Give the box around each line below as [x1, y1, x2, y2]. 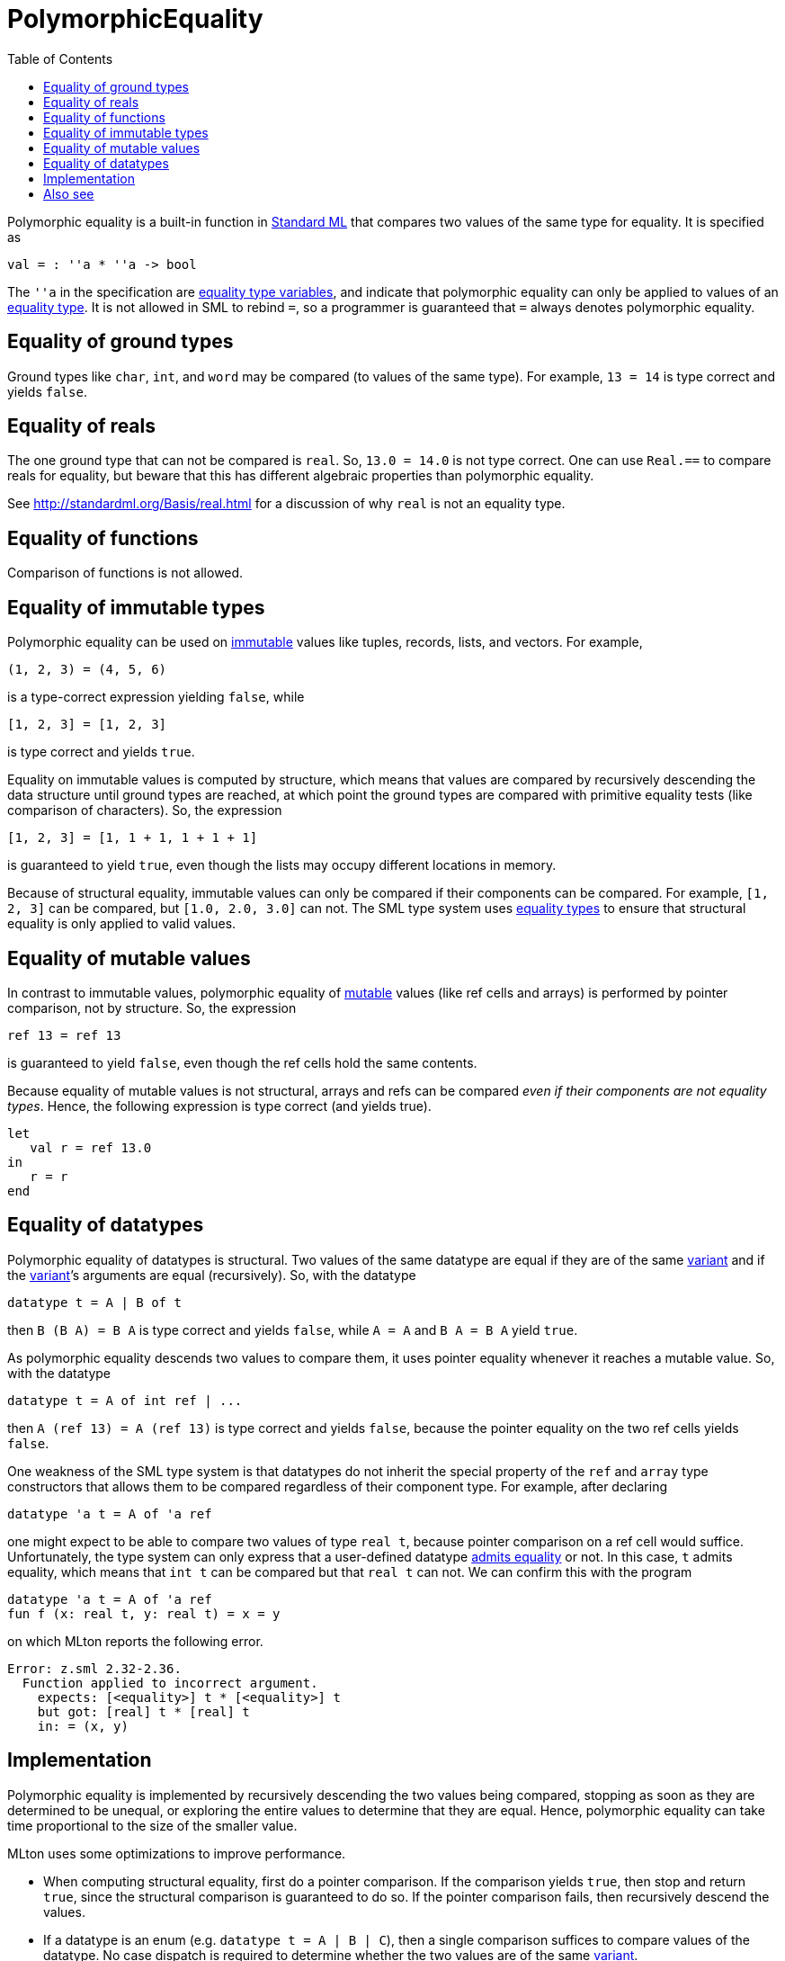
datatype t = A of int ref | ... [7, 1392, 243, 1408]
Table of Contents [7, 50, 113, 67]
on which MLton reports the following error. [7, 1633, 263, 1649]
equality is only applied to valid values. [7, 916, 236, 932]
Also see [43, 185, 94, 201]
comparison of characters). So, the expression [7, 802, 282, 819]
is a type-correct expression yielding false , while [7, 689, 305, 705]
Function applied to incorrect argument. [22, 1675, 318, 1690]
